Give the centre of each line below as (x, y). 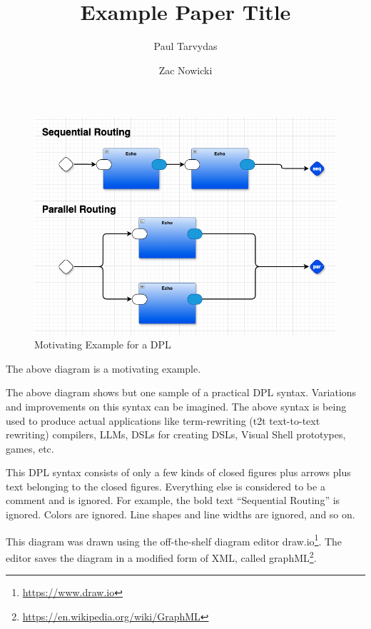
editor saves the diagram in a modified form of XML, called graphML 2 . (161, 556)
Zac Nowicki (185, 70)
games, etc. (30, 448)
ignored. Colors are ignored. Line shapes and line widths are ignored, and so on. (181, 514)
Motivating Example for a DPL (103, 344)
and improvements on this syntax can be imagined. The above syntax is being (176, 406)
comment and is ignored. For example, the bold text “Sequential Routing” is (173, 500)
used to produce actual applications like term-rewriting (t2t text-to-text (163, 420)
